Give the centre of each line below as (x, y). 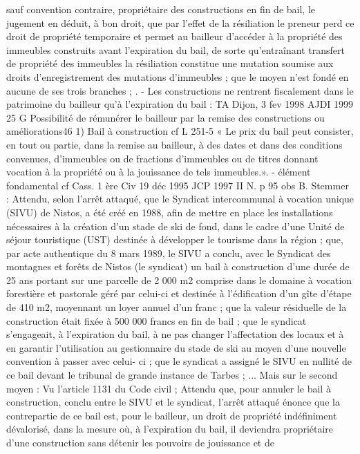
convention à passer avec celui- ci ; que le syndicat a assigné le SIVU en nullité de (179, 361)
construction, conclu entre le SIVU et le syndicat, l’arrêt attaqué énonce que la (173, 402)
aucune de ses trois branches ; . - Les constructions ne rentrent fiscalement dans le (180, 90)
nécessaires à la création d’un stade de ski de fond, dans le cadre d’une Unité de (176, 226)
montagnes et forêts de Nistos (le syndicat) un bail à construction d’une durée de (178, 266)
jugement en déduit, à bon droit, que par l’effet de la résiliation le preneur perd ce (180, 22)
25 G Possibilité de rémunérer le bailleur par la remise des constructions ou (165, 117)
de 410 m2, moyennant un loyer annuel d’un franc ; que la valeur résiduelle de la (177, 307)
